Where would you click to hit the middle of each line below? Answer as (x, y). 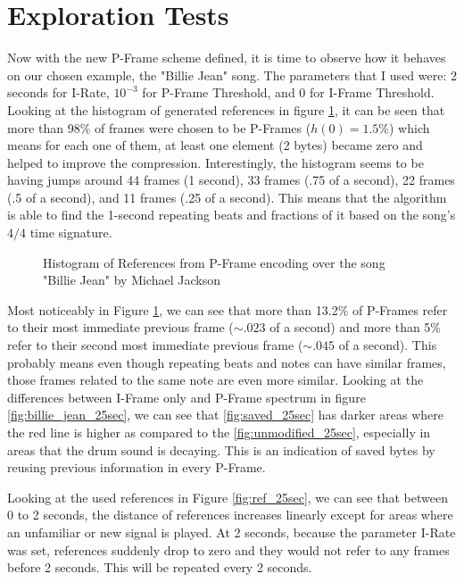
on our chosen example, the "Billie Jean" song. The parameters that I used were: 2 (232, 75)
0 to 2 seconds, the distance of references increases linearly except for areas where (230, 515)
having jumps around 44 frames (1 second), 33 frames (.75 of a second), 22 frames (231, 180)
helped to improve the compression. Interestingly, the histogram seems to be (215, 162)
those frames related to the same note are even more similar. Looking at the (215, 380)
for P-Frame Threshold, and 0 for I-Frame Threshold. (288, 92)
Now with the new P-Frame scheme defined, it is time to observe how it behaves (227, 58)
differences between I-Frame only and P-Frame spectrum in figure (186, 397)
